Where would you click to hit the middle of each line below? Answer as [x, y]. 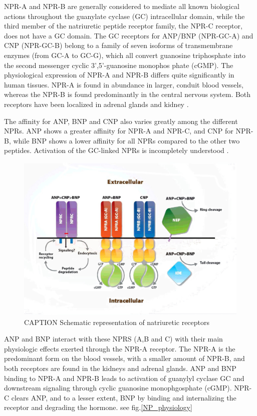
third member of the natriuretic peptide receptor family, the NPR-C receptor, [123, 26]
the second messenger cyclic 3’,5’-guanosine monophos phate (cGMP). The [119, 65]
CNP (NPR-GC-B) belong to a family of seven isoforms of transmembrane [118, 45]
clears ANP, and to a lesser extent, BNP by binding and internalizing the [124, 397]
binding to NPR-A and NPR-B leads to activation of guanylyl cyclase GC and [124, 378]
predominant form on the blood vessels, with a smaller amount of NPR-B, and [124, 358]
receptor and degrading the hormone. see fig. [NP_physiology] [98, 407]
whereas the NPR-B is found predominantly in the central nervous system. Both [127, 94]
